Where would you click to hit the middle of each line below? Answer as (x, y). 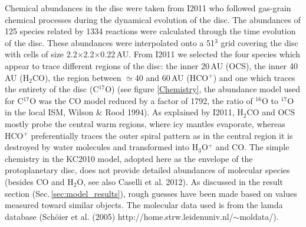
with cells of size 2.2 (41, 54)
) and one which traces (254, 77)
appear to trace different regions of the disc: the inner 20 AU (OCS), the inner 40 (151, 65)
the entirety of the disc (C (52, 89)
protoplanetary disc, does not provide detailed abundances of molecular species (147, 170)
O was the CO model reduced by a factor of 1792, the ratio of (141, 100)
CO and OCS (271, 112)
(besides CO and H (39, 181)
